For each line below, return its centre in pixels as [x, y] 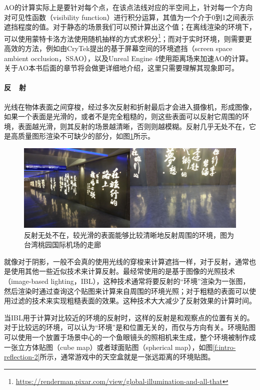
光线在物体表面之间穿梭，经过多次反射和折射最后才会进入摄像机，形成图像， [130, 106]
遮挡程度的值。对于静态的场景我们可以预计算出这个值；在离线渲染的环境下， [130, 27]
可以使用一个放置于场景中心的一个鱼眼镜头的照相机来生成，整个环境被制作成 [130, 337]
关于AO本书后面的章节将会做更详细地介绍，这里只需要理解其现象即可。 [121, 68]
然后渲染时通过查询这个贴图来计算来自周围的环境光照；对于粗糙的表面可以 [126, 291]
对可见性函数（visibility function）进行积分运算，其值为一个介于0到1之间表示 [129, 17]
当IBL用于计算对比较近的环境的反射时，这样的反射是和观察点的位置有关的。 [129, 317]
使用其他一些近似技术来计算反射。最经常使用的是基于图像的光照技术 [123, 271]
